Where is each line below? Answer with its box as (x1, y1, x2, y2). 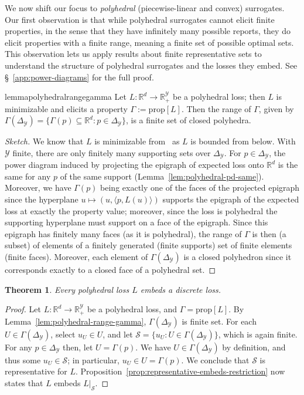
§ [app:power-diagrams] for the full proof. (5, 70, 154, 83)
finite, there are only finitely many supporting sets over (12, 146, 211, 158)
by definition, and (222, 340, 286, 353)
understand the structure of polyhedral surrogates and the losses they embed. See (5, 59, 298, 71)
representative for (5, 365, 67, 377)
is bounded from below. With (190, 135, 296, 147)
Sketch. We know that (5, 135, 84, 147)
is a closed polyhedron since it (183, 251, 292, 262)
